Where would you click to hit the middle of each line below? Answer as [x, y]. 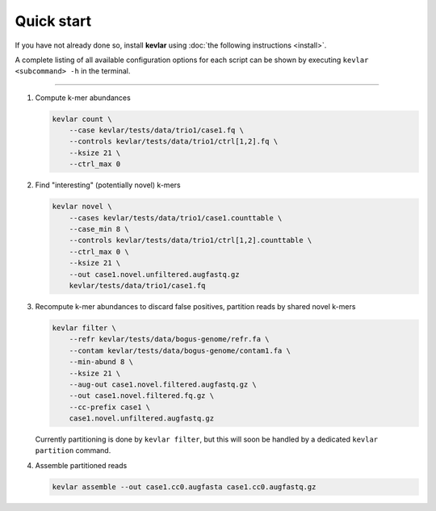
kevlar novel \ [82, 207]
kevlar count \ [82, 119]
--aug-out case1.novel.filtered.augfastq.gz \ [163, 384]
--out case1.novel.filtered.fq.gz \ [141, 396]
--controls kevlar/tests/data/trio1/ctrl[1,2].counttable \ [191, 241]
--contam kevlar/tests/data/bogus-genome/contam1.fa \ [180, 350]
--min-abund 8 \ [101, 362]
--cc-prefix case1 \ [110, 407]
